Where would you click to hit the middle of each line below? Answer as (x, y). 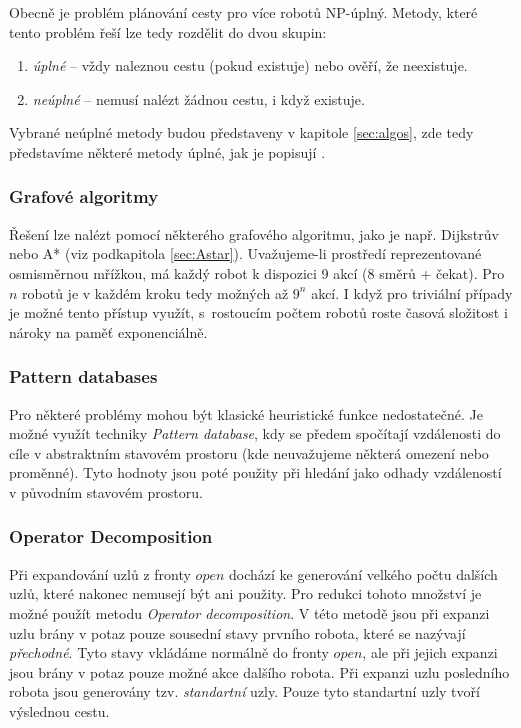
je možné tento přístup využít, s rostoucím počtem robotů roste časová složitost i (258, 312)
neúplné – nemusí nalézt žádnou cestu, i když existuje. (198, 98)
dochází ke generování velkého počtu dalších (363, 573)
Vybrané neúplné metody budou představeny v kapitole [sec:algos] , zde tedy (241, 132)
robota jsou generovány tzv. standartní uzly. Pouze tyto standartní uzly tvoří (244, 691)
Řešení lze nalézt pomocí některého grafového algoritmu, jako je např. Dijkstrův (254, 233)
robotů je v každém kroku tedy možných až (155, 292)
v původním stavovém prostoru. (106, 491)
